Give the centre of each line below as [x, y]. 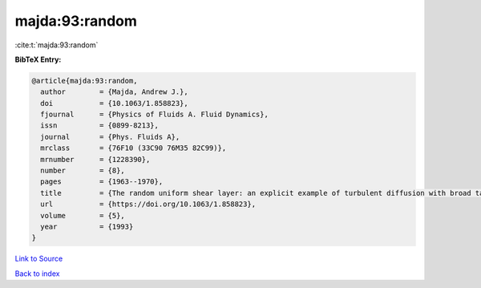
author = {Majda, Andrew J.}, [114, 92]
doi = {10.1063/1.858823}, [114, 103]
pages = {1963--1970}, [102, 182]
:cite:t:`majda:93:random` [57, 45]
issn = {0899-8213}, [100, 126]
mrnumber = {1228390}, [95, 159]
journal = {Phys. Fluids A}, [110, 137]
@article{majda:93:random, [85, 81]
